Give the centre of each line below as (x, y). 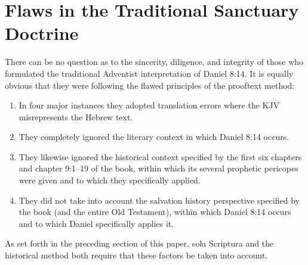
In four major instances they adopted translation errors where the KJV (149, 105)
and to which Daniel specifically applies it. (96, 223)
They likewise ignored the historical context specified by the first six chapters (160, 156)
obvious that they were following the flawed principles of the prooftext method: (150, 85)
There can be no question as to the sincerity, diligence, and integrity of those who (154, 62)
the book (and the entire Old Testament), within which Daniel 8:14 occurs (155, 212)
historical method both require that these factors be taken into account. (136, 255)
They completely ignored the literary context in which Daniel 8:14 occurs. (154, 137)
